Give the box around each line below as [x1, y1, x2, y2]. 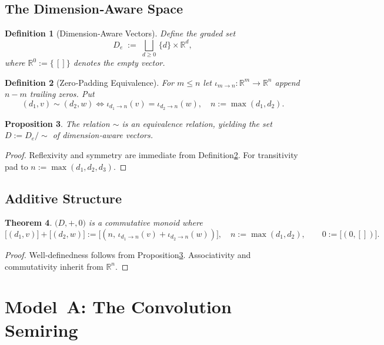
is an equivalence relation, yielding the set [122, 117, 272, 129]
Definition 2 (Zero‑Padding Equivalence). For [5, 76, 174, 88]
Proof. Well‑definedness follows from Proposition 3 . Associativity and [5, 248, 251, 260]
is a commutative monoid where [88, 216, 203, 229]
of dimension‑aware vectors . [52, 129, 153, 141]
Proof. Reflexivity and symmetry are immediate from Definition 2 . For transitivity [5, 148, 298, 160]
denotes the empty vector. [73, 56, 165, 69]
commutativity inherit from [5, 260, 103, 272]
